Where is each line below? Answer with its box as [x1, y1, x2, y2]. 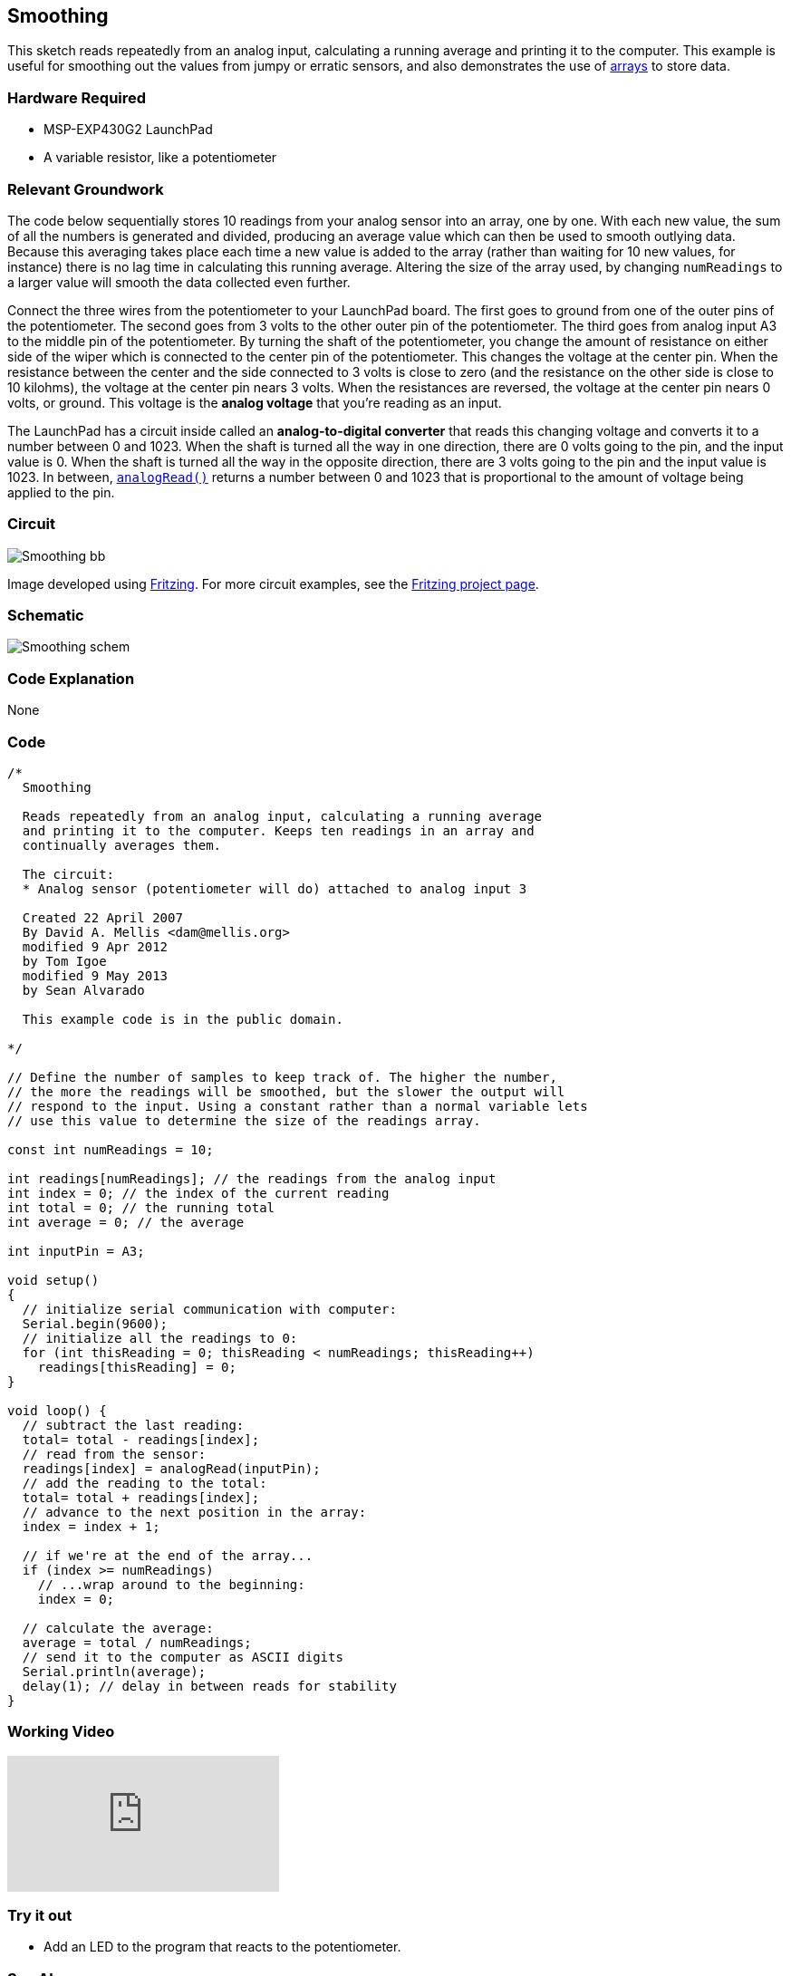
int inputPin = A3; [7, 1243, 145, 1258]
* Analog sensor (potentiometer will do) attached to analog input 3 [22, 881, 527, 896]
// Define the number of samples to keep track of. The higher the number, [7, 1069, 557, 1084]
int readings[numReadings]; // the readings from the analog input [7, 1171, 497, 1186]
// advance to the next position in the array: [22, 1504, 367, 1519]
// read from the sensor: [22, 1446, 207, 1461]
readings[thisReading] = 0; [37, 1359, 236, 1374]
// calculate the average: [22, 1620, 214, 1635]
